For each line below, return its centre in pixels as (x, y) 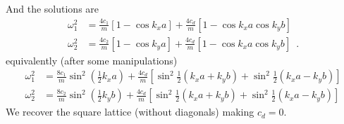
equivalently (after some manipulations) (92, 60)
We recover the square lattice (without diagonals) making (130, 112)
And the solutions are (53, 8)
